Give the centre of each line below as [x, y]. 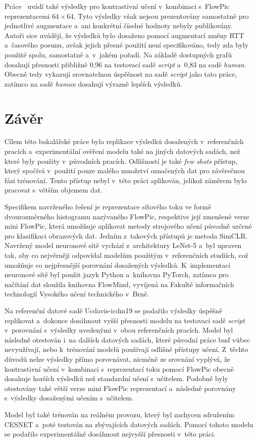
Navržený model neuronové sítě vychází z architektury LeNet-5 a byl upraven [123, 245]
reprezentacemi [27, 16]
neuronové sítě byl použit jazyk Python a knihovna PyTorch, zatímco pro [117, 274]
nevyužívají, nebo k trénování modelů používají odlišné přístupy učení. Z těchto [127, 349]
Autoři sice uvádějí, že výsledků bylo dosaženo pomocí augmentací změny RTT [124, 35]
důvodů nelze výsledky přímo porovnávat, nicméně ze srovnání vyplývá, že [118, 359]
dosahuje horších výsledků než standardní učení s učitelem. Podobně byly [116, 378]
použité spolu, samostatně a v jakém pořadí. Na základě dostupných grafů [118, 54]
